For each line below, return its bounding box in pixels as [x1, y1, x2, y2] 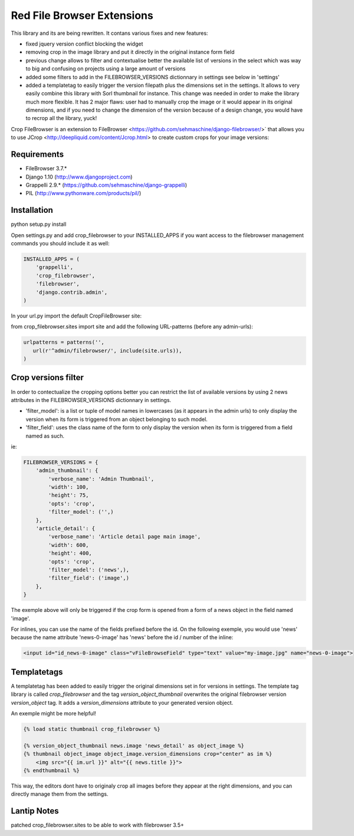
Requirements [11, 150, 64, 160]
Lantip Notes [11, 806, 59, 816]
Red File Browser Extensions [11, 9, 153, 22]
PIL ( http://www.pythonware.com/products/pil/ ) [25, 190, 142, 197]
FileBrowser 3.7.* [25, 165, 67, 172]
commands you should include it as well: [11, 240, 110, 247]
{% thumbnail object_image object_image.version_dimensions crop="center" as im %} [23, 751, 273, 757]
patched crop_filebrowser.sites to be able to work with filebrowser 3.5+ [11, 822, 184, 829]
